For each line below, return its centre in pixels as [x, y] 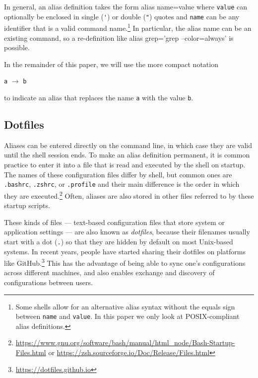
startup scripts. [27, 205]
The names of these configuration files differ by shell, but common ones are [118, 174]
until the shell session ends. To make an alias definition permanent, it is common [127, 155]
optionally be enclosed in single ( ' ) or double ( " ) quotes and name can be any [122, 16]
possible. [17, 47]
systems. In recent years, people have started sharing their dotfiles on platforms [125, 251]
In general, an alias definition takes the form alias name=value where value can [126, 6]
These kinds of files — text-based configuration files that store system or [114, 222]
